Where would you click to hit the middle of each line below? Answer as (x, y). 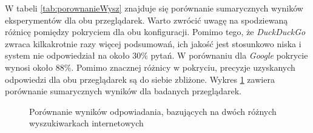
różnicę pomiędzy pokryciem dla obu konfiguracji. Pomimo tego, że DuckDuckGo (155, 32)
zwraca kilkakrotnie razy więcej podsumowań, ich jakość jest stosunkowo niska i (153, 43)
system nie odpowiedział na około (67, 55)
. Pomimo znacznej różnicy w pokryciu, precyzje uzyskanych (183, 67)
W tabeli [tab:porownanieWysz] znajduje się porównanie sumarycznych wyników (154, 8)
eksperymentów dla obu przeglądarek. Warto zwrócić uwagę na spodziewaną (146, 20)
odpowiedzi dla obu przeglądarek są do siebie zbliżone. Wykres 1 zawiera (140, 79)
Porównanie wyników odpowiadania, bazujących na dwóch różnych (153, 111)
